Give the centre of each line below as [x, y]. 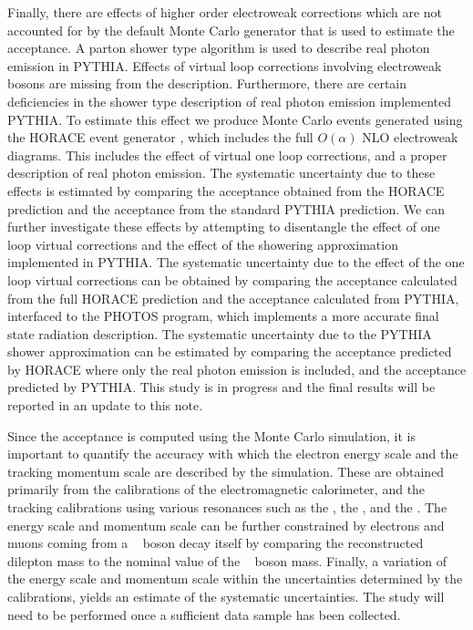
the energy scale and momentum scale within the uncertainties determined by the [235, 578]
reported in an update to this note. [105, 405]
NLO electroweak [410, 137]
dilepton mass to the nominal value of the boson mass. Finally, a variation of [227, 560]
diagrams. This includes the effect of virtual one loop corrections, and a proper [227, 155]
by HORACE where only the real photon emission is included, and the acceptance [237, 369]
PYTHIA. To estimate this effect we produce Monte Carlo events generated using [235, 119]
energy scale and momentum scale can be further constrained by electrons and [226, 525]
